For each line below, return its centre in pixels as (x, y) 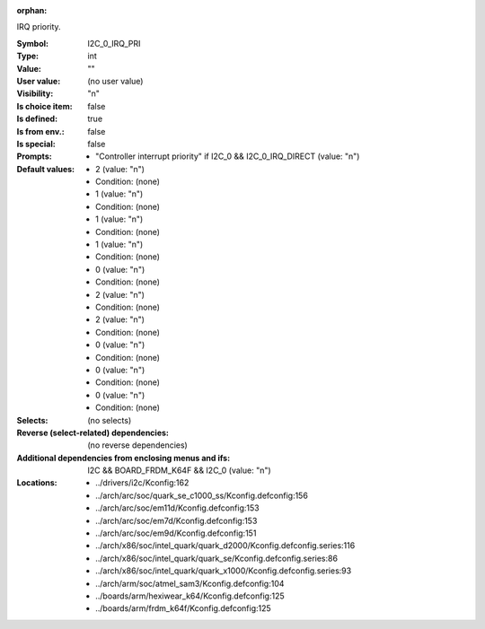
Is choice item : (44, 106)
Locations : (37, 483)
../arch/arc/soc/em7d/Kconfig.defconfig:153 (176, 520)
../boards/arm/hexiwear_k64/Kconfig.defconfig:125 (190, 596)
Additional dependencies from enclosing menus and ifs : (123, 458)
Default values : (46, 169)
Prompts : (35, 156)
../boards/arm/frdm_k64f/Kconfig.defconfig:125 (183, 608)
